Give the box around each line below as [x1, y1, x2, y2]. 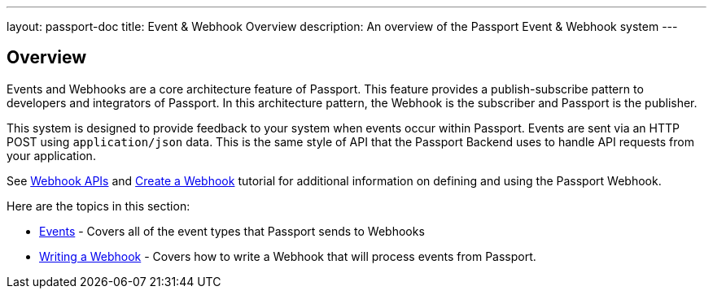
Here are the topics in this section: [7, 198, 190, 213]
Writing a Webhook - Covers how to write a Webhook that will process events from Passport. [39, 249, 536, 263]
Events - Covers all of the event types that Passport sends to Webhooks [39, 223, 425, 238]
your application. [7, 148, 96, 163]
